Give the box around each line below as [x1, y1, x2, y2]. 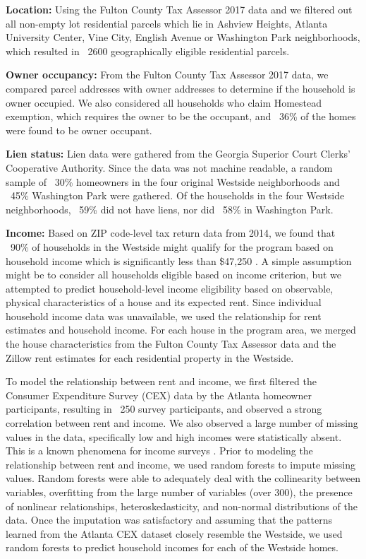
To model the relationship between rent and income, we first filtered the [6, 374, 317, 389]
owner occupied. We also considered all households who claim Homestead [6, 95, 322, 110]
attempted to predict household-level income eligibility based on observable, [6, 281, 334, 295]
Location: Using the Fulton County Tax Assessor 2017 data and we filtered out [6, 2, 353, 16]
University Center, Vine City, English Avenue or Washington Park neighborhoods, [6, 30, 360, 45]
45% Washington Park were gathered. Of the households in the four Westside [10, 188, 345, 203]
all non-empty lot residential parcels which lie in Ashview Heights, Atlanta [6, 16, 328, 30]
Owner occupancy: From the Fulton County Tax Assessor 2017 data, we [6, 67, 329, 82]
